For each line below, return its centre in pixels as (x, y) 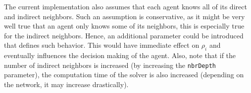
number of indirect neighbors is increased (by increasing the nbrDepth (110, 65)
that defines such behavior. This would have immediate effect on (102, 45)
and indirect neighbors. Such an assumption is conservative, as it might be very (125, 16)
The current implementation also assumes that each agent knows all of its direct (125, 6)
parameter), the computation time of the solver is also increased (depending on (124, 75)
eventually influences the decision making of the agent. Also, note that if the (120, 55)
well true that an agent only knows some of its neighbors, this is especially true (124, 26)
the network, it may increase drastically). (66, 84)
